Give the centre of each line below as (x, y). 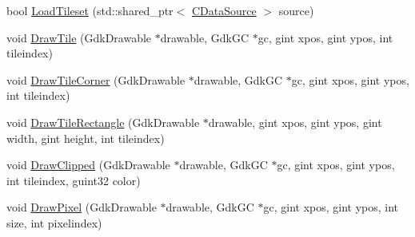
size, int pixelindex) (54, 222)
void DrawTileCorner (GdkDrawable (96, 79)
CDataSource (224, 10)
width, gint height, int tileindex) (86, 138)
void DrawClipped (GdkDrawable (88, 165)
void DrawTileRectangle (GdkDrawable (103, 122)
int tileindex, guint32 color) (74, 180)
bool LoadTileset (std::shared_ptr (90, 10)
